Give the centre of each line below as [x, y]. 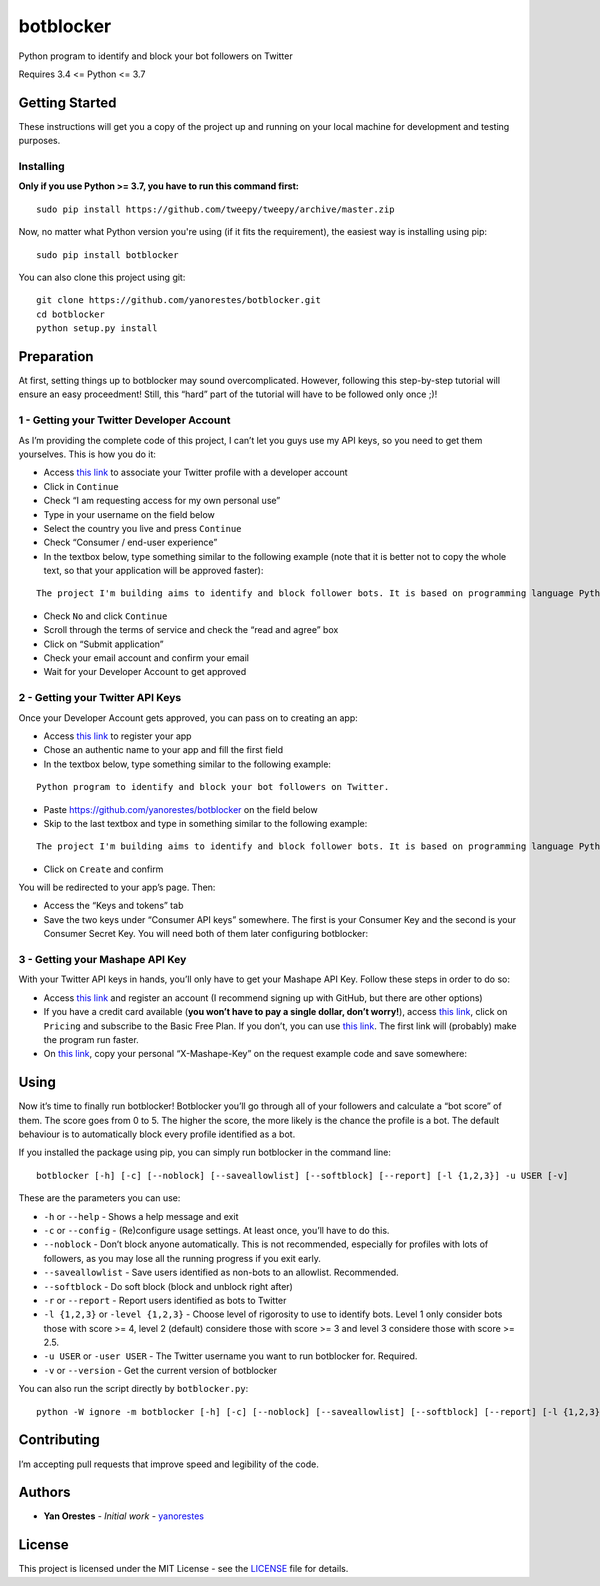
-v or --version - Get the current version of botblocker [160, 1370]
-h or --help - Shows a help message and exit [141, 1216]
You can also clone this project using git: [102, 277]
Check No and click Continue [105, 616]
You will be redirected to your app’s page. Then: [117, 887]
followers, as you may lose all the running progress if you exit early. [182, 1258]
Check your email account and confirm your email [146, 658]
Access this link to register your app [117, 736]
